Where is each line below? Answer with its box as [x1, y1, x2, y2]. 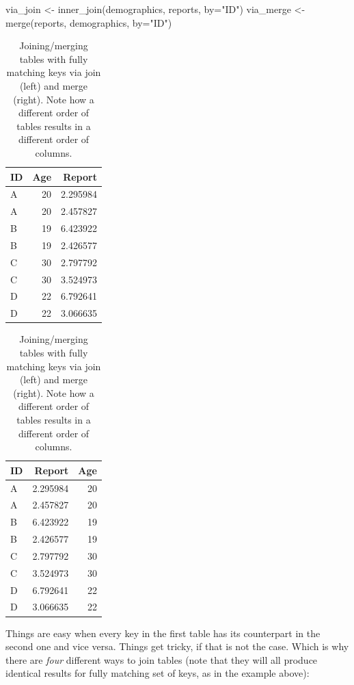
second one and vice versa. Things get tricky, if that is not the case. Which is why [5, 639, 349, 654]
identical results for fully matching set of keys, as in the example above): [5, 666, 310, 680]
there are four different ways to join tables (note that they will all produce [5, 652, 318, 667]
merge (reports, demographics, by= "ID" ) [5, 15, 172, 29]
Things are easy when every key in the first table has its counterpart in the [5, 625, 321, 640]
